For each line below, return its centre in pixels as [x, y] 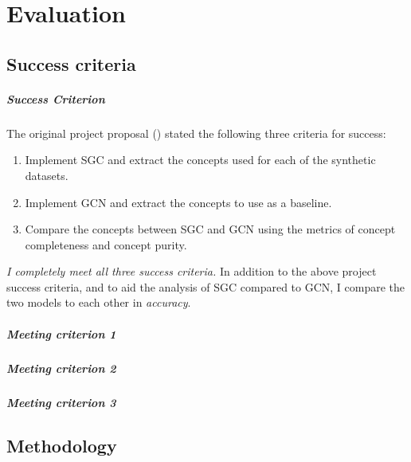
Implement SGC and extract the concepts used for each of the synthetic [200, 160]
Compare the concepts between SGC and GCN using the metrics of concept [210, 229]
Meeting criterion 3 [61, 402]
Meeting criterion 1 [61, 333]
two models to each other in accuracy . [99, 302]
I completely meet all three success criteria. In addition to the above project [192, 271]
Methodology [62, 445]
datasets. [47, 175]
